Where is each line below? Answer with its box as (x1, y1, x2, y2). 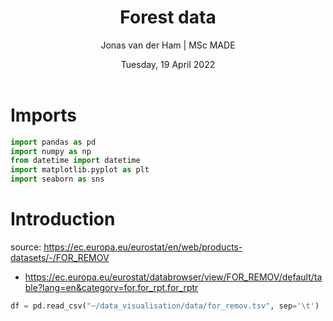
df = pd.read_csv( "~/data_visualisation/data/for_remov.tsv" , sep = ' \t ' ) (10, 301, 320, 311)
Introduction (10, 208, 116, 231)
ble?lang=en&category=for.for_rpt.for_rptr (24, 282, 199, 293)
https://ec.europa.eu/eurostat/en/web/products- (43, 241, 243, 253)
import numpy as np (10, 146, 92, 156)
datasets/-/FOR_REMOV (10, 252, 110, 263)
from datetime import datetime (10, 156, 141, 166)
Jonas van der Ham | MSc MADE (100, 39, 236, 51)
